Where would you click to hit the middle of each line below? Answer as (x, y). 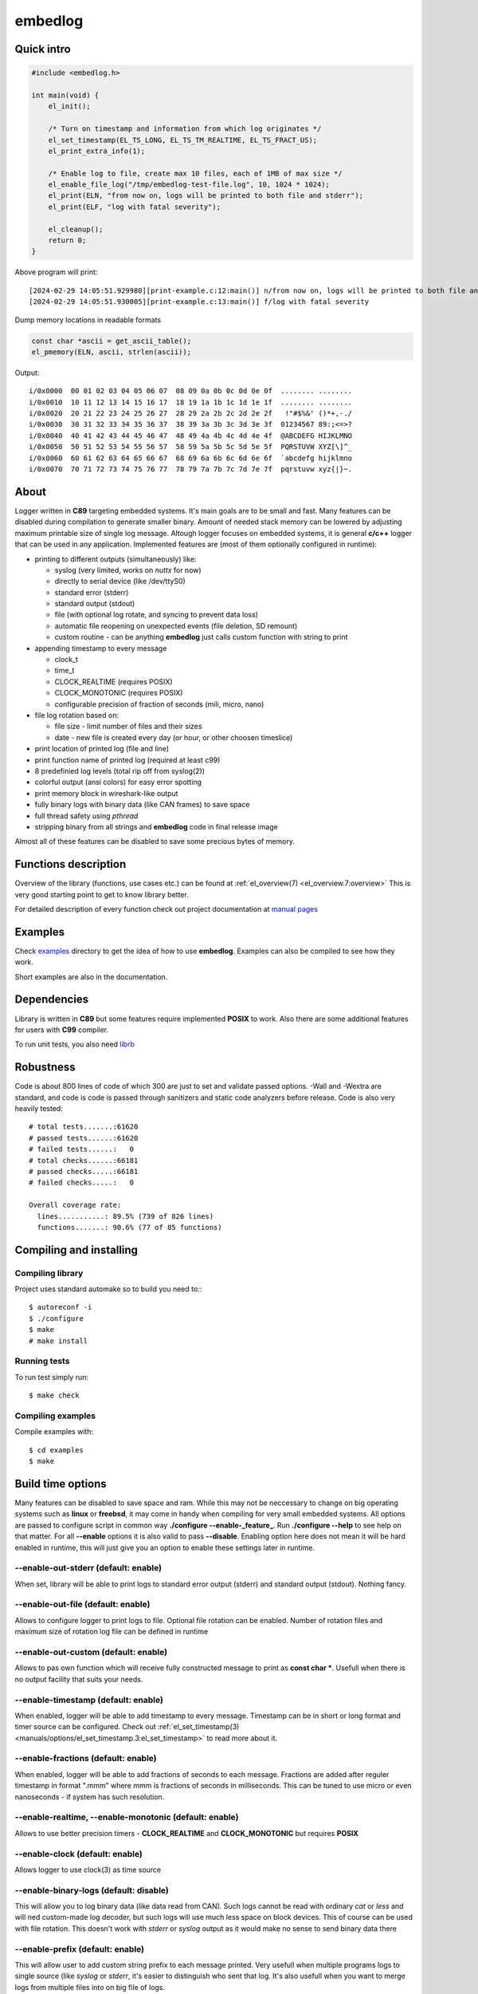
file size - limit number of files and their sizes (128, 727)
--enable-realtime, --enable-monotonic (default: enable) (127, 1817)
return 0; (67, 240)
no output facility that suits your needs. (79, 1679)
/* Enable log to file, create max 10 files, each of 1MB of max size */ (195, 173)
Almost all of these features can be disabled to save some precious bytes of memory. (155, 841)
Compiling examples (55, 1416)
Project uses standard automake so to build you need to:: (108, 1289)
